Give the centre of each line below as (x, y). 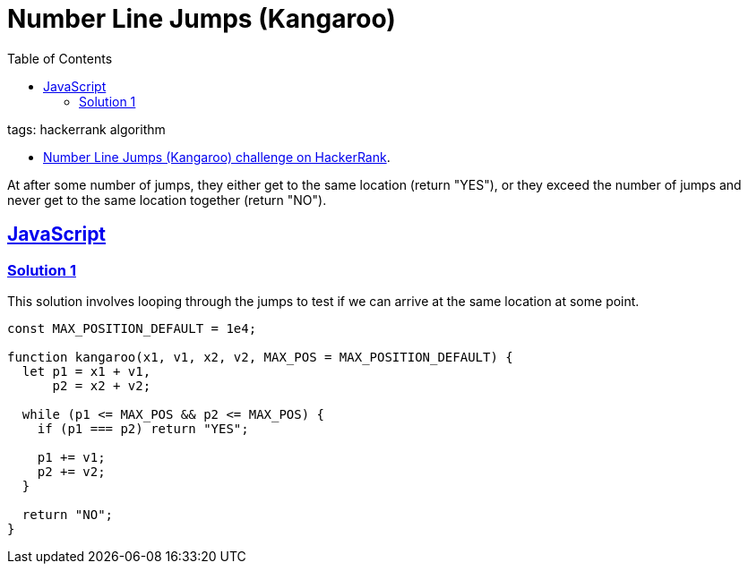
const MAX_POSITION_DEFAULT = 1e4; (132, 328)
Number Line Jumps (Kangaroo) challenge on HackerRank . (217, 157)
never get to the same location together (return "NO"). (167, 200)
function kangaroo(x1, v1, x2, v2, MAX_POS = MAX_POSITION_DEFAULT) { (260, 357)
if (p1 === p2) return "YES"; (143, 428)
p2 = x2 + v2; (102, 385)
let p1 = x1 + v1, (86, 371)
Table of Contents (60, 58)
